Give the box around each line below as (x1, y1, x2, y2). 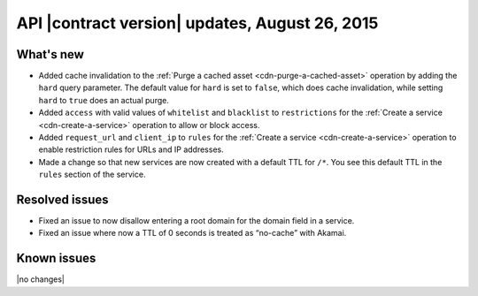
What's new (16, 47, 84, 62)
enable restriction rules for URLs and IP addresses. (38, 144, 225, 155)
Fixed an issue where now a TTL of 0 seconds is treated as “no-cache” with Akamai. (38, 228, 347, 239)
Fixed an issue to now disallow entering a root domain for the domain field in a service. (38, 216, 355, 226)
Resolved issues (16, 193, 110, 207)
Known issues (16, 251, 96, 266)
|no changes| (16, 274, 66, 285)
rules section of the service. (38, 169, 146, 180)
